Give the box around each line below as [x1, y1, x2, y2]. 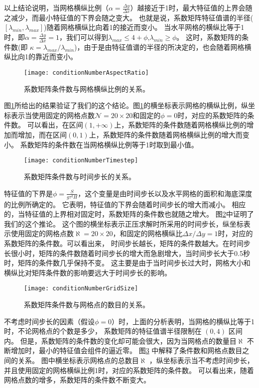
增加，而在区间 [17, 129, 67, 140]
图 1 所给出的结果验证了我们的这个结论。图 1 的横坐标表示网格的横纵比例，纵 [4, 100, 248, 111]
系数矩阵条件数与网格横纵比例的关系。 [24, 83, 149, 94]
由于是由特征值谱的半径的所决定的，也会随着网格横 [84, 41, 252, 52]
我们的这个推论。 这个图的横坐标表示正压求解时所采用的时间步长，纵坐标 [4, 218, 244, 229]
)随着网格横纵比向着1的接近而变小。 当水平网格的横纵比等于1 [44, 22, 245, 32]
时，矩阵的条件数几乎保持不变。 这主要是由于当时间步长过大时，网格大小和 [4, 258, 251, 268]
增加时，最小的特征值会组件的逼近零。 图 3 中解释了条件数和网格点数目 [10, 345, 243, 356]
